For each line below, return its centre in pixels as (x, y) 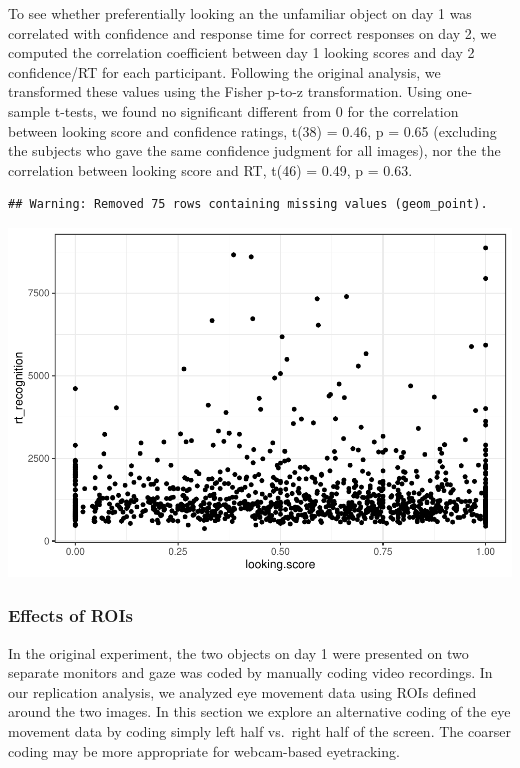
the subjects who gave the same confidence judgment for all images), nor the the (254, 150)
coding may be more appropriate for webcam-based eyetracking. (204, 750)
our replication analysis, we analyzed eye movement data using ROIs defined (242, 691)
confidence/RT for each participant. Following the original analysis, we (224, 71)
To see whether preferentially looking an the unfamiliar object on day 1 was (240, 13)
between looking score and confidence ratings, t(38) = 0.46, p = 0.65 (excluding (252, 130)
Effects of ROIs (71, 615)
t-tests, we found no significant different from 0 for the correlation (256, 110)
